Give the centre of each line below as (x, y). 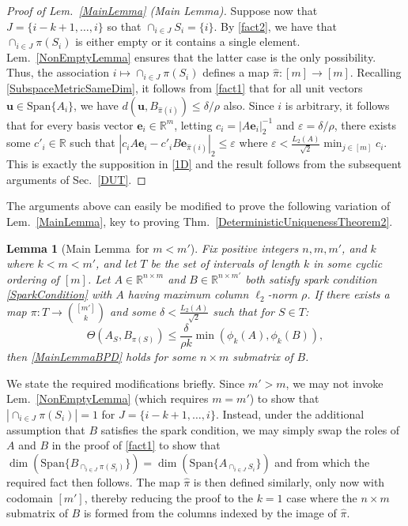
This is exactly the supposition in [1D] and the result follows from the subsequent (204, 164)
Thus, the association (58, 72)
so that (124, 26)
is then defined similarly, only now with (289, 481)
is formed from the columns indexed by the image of (210, 513)
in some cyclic (348, 263)
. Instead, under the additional (290, 413)
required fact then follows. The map (93, 481)
